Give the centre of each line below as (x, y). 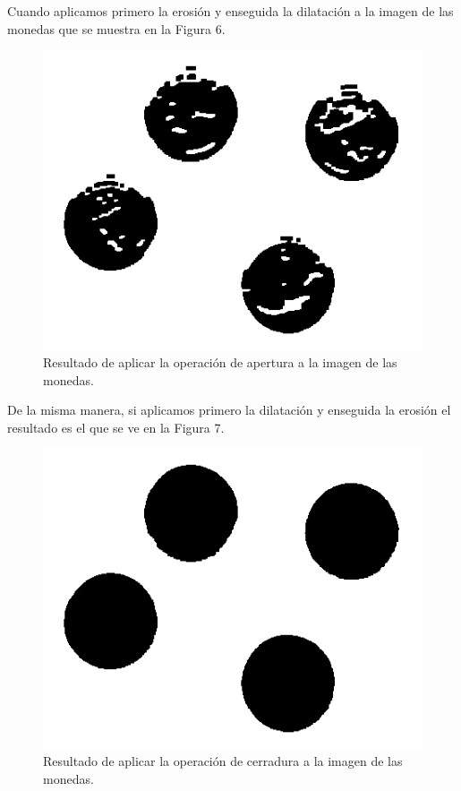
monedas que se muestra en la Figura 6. (116, 28)
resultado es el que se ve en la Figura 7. (116, 427)
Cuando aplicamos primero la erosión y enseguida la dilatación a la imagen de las (230, 11)
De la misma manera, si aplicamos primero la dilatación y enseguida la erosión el (229, 410)
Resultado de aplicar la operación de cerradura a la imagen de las (223, 761)
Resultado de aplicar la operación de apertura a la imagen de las (220, 362)
